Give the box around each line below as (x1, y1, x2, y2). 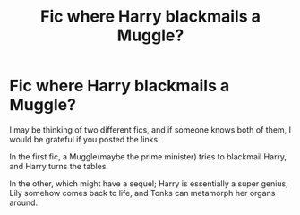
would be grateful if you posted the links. (9, 133, 160, 144)
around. (9, 197, 39, 208)
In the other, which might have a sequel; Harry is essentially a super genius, (9, 177, 288, 189)
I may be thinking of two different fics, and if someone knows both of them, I (9, 124, 292, 135)
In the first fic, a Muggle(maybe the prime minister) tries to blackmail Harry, (9, 150, 287, 162)
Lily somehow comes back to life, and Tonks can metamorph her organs (9, 187, 276, 198)
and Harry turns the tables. (9, 160, 109, 171)
